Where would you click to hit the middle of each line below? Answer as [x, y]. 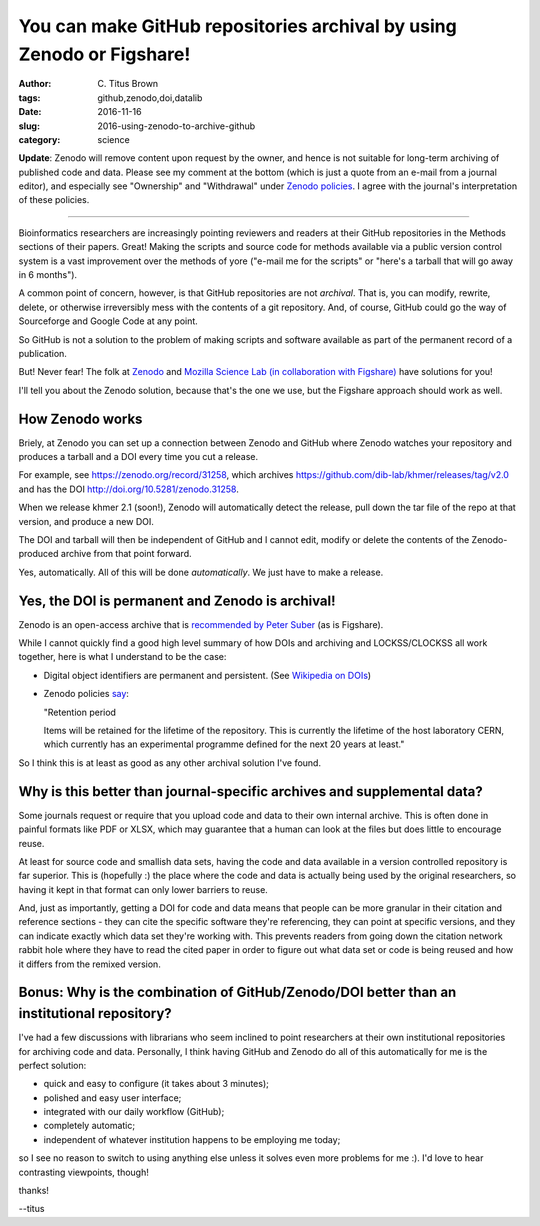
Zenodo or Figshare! [104, 54]
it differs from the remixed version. [90, 964]
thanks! [34, 1191]
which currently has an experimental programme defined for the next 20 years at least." [224, 744]
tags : [29, 97]
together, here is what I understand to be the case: [122, 657]
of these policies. [54, 200]
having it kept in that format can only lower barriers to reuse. [143, 889]
